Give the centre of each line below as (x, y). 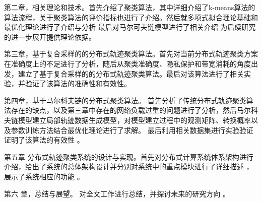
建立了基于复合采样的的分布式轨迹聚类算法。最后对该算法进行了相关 (131, 73)
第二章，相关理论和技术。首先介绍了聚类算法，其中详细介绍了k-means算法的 (130, 7)
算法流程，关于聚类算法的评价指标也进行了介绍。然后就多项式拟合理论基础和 (131, 17)
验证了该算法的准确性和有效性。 (78, 83)
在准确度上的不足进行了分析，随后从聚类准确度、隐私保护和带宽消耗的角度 (127, 63)
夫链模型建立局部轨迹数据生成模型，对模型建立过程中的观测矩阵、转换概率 (127, 120)
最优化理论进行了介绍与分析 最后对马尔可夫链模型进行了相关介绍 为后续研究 (130, 27)
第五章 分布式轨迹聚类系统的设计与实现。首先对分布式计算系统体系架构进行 (129, 156)
